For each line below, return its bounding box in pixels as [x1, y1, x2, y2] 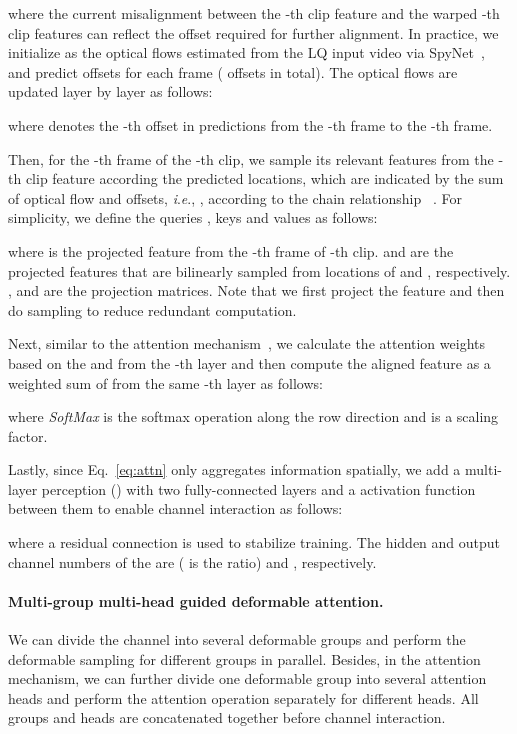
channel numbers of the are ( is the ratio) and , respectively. [8, 551, 377, 572]
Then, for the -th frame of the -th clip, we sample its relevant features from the [8, 148, 494, 169]
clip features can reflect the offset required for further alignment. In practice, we [8, 22, 499, 43]
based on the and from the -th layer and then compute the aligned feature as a [8, 352, 491, 373]
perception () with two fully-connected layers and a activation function [41, 478, 476, 499]
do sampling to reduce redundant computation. [8, 299, 297, 320]
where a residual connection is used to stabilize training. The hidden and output [8, 532, 501, 553]
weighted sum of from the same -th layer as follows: [8, 372, 323, 393]
